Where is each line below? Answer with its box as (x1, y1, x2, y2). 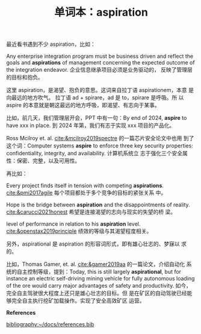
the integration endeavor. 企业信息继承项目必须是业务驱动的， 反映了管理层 (6, 66, 193, 73)
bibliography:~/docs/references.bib (6, 321, 94, 328)
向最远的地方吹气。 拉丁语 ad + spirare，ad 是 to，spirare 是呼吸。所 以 (6, 94, 184, 101)
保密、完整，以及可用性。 (16, 157, 80, 164)
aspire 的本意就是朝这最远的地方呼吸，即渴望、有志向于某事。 (6, 102, 161, 109)
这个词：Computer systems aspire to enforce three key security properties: (6, 142, 194, 149)
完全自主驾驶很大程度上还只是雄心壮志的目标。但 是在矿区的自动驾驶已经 (6, 289, 187, 297)
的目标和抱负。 (6, 73, 43, 81)
